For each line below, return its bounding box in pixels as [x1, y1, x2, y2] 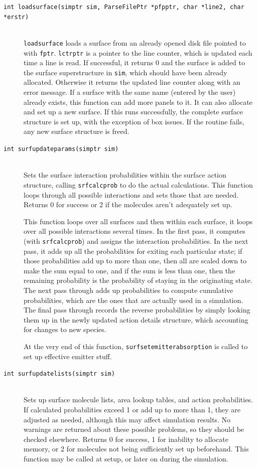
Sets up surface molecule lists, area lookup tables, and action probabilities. [24, 394, 253, 405]
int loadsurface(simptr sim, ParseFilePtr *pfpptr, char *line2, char [4, 4, 244, 11]
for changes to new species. [24, 324, 106, 335]
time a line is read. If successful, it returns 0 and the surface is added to [24, 57, 245, 68]
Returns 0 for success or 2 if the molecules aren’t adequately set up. [24, 199, 232, 210]
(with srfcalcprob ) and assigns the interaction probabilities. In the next [24, 235, 248, 246]
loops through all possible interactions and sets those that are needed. [24, 189, 239, 200]
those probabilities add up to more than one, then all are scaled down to [24, 255, 247, 266]
